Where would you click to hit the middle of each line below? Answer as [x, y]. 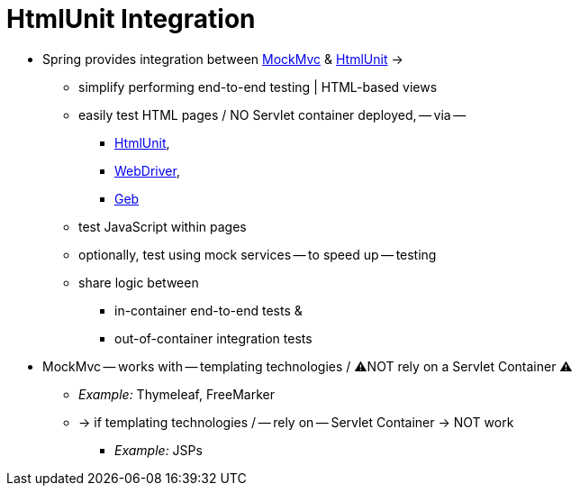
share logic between [139, 282]
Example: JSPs [159, 450]
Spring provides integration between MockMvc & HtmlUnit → [223, 59]
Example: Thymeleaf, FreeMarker [177, 394]
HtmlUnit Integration [131, 19]
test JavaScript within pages [163, 226]
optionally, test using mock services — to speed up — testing [258, 254]
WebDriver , [147, 170]
